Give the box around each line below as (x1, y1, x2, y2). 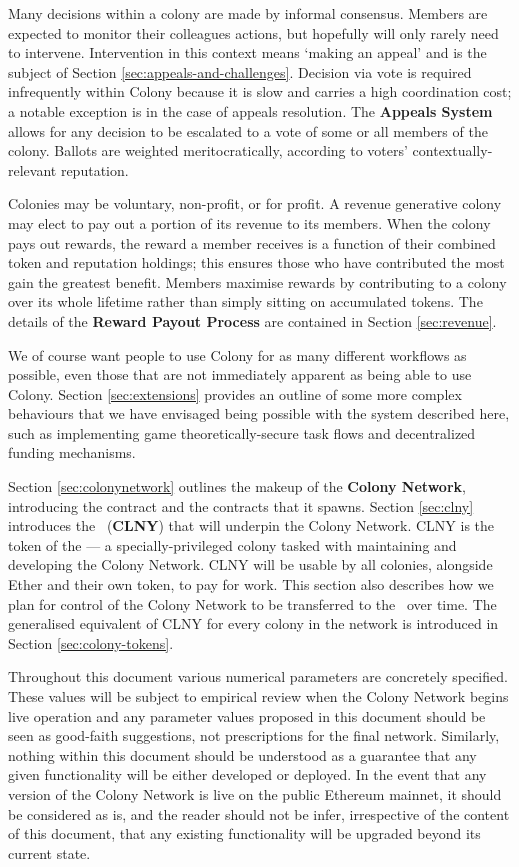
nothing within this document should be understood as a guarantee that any (8, 744, 477, 765)
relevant (8, 159, 57, 180)
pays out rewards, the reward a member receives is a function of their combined (8, 232, 496, 253)
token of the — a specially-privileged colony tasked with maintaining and (8, 534, 457, 555)
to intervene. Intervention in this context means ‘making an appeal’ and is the (8, 42, 487, 63)
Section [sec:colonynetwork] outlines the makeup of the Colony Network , (8, 476, 466, 497)
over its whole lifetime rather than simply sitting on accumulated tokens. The (8, 291, 483, 312)
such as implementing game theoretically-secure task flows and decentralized (8, 422, 476, 443)
